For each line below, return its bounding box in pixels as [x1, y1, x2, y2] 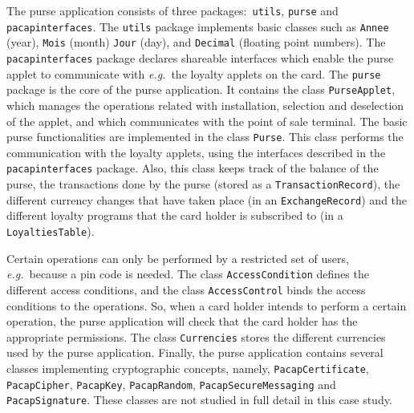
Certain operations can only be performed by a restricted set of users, [6, 249, 349, 266]
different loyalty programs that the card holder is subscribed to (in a [6, 207, 343, 224]
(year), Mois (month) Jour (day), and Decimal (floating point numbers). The [6, 34, 386, 51]
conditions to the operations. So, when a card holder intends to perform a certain [6, 297, 407, 314]
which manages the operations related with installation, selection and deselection [6, 96, 404, 113]
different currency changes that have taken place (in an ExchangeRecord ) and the [6, 191, 408, 208]
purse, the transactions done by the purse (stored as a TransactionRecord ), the [6, 176, 400, 192]
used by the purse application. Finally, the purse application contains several [6, 344, 384, 361]
